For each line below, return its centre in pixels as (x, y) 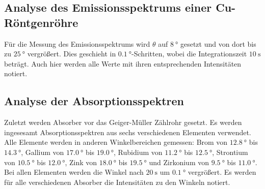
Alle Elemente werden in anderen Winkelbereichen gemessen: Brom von (116, 142)
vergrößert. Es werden (222, 172)
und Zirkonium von (179, 162)
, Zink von (81, 162)
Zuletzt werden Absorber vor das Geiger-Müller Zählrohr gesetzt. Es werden (123, 122)
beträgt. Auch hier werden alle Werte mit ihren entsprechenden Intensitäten (123, 63)
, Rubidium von (138, 152)
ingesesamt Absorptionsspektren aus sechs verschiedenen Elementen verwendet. (128, 132)
